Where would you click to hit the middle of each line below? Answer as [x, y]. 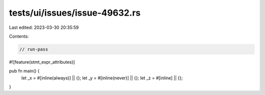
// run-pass [34, 49]
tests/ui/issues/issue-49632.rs [75, 13]
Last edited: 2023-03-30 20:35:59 [44, 27]
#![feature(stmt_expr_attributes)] [42, 62]
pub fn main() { [24, 71]
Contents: [19, 36]
